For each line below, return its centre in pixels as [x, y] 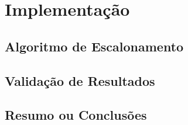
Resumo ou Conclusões [76, 115]
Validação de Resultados [80, 80]
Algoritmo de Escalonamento [94, 46]
